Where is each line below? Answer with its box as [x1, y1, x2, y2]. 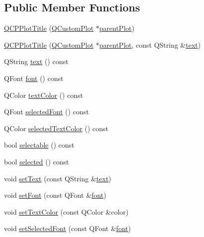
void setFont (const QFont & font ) [4, 190, 106, 200]
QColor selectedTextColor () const [4, 123, 109, 133]
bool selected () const [4, 156, 69, 166]
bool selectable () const [4, 140, 74, 150]
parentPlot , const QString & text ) [99, 39, 201, 50]
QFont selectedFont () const [4, 106, 89, 117]
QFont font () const [4, 73, 64, 83]
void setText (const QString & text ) [4, 173, 112, 183]
